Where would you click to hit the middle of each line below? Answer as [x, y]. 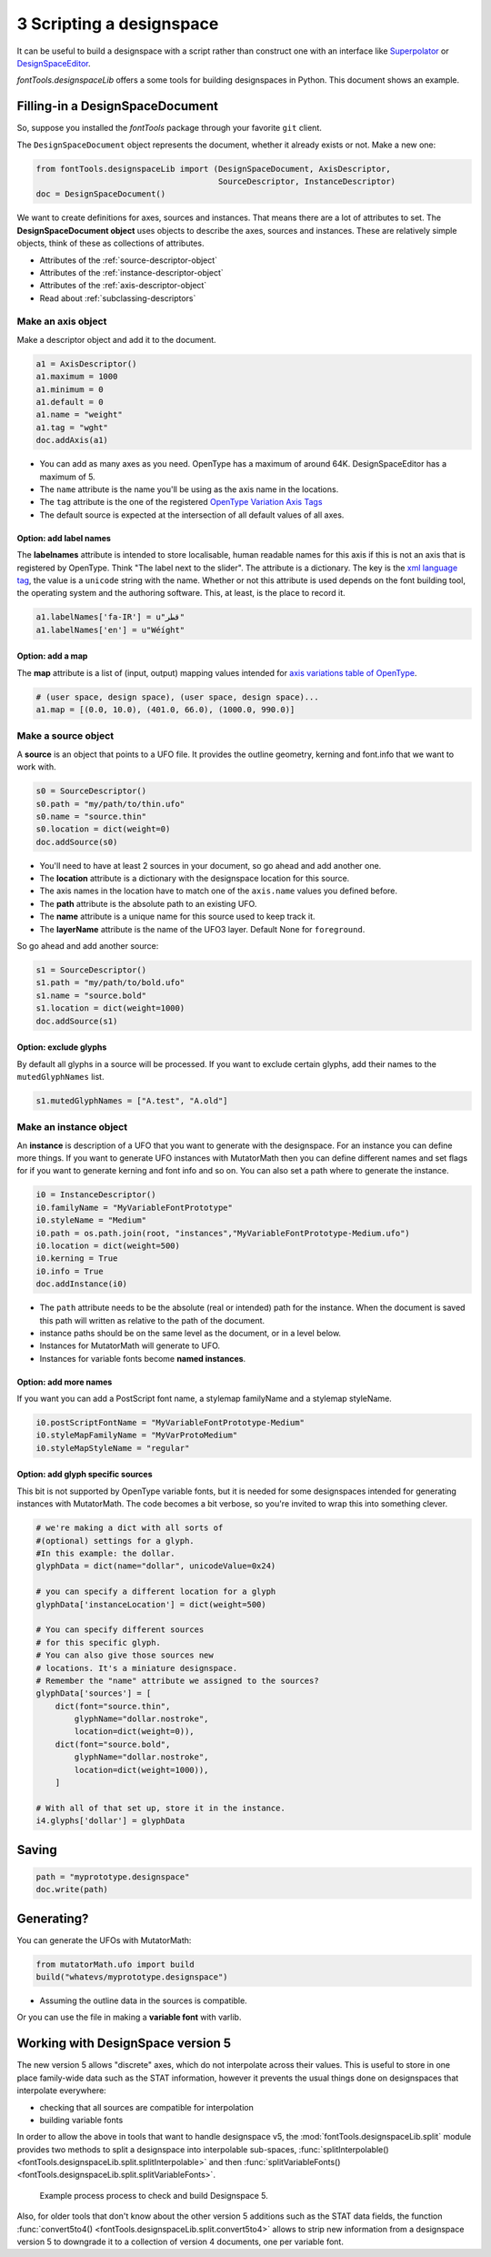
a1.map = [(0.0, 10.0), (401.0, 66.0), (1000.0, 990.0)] [165, 710]
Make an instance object [72, 1127]
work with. [36, 767]
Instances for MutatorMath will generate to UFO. [130, 1345]
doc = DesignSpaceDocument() [101, 194]
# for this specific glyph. [98, 1642]
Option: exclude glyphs [62, 1047]
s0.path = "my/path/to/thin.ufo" [110, 804]
